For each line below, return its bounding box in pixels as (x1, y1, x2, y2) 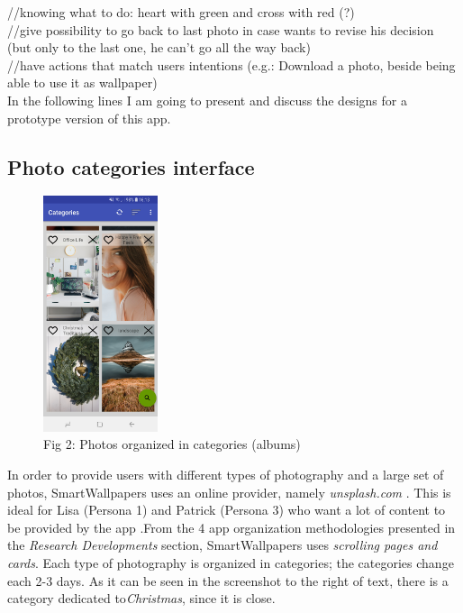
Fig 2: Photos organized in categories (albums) (43, 435, 301, 453)
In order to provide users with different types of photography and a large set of (7, 465, 444, 484)
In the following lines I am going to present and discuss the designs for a (7, 90, 407, 109)
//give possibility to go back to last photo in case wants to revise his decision (7, 20, 434, 39)
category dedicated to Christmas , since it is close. (7, 589, 276, 608)
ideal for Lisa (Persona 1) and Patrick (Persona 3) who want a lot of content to (7, 500, 446, 519)
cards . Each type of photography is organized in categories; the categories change (7, 554, 454, 572)
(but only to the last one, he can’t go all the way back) (7, 38, 311, 57)
